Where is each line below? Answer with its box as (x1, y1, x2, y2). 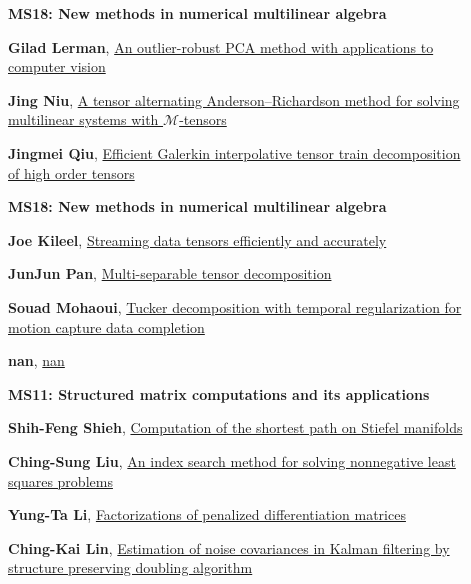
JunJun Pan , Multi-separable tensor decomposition (8, 263, 332, 284)
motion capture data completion (8, 316, 205, 337)
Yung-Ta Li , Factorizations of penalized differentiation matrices (8, 504, 406, 525)
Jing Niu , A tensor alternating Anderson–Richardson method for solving (8, 89, 460, 110)
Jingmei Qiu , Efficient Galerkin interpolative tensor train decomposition (8, 142, 461, 163)
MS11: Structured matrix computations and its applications (8, 383, 430, 404)
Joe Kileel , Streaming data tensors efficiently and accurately (8, 229, 387, 250)
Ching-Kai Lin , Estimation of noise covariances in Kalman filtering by (8, 537, 450, 558)
